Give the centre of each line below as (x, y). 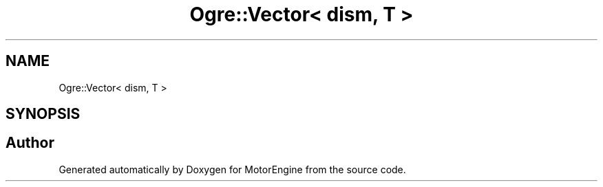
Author (30, 143)
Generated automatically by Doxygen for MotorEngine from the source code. (232, 169)
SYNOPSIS (43, 114)
